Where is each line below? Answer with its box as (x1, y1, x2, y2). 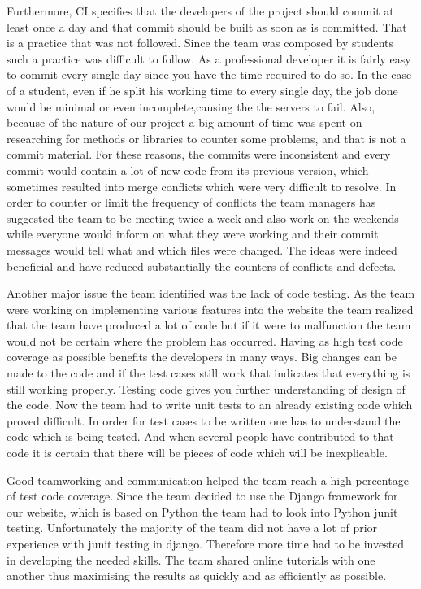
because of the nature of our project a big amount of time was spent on (7, 114, 362, 131)
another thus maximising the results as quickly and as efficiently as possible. (7, 567, 387, 584)
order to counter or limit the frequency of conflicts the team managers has (7, 194, 376, 211)
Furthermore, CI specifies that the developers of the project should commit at (7, 2, 394, 19)
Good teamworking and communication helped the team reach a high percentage (7, 471, 409, 488)
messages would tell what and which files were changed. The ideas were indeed (7, 241, 397, 258)
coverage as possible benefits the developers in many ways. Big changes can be (7, 348, 397, 365)
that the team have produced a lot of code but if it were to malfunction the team (7, 316, 411, 334)
